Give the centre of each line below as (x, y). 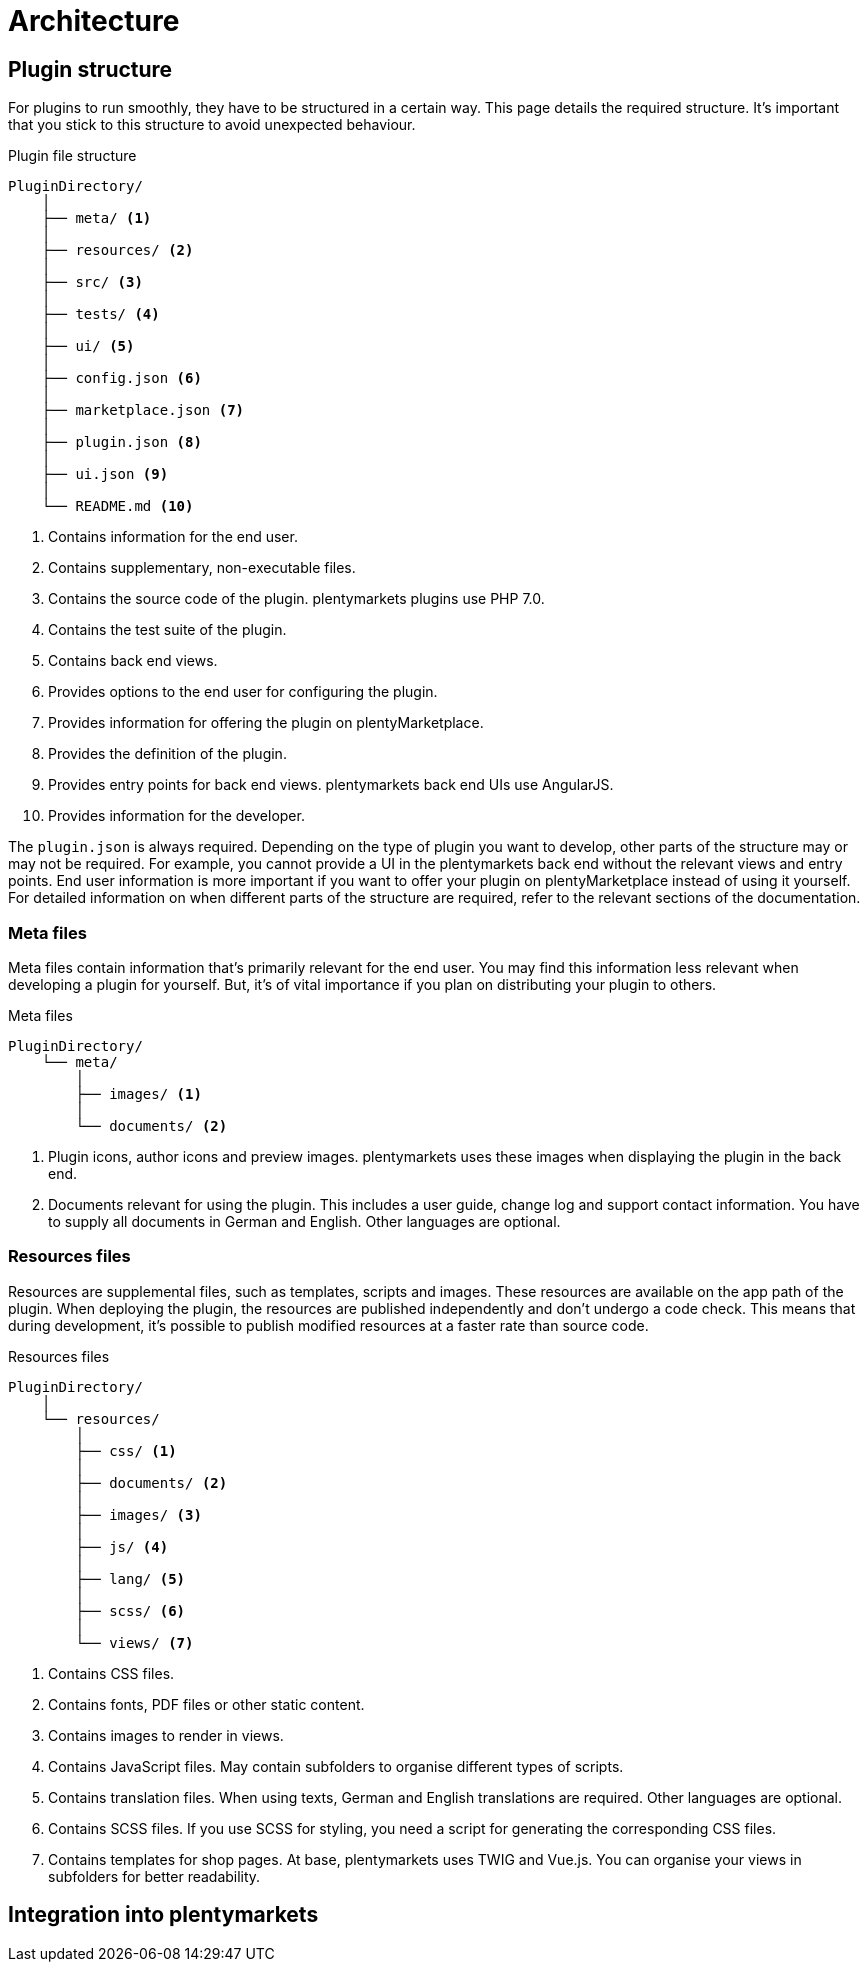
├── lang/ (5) (130, 1578)
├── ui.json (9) (105, 474)
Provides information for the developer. (176, 816)
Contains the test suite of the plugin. (167, 630)
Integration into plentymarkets (163, 1915)
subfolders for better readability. (154, 1876)
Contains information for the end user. (173, 537)
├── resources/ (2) (117, 250)
